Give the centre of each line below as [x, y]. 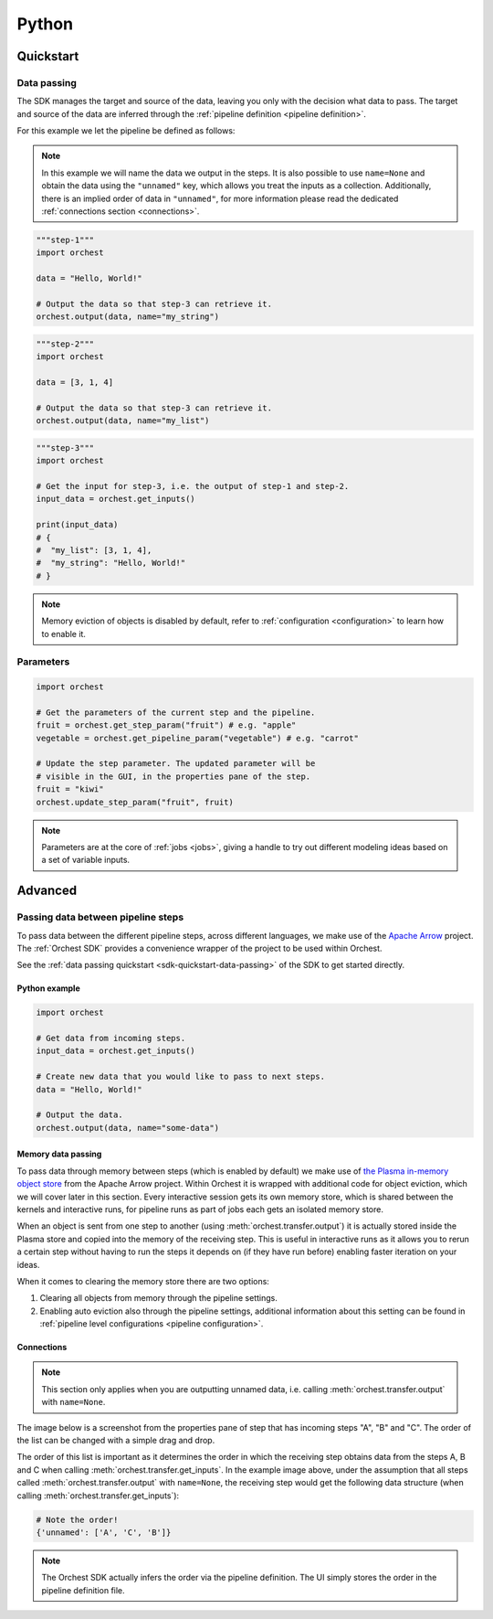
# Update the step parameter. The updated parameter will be [176, 764]
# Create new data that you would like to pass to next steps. [181, 1077]
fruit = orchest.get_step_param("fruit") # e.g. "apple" [166, 725]
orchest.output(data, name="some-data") [127, 1128]
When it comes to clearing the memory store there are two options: [143, 1281]
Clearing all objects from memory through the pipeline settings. [158, 1298]
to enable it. [64, 634]
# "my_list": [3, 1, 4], [94, 550]
